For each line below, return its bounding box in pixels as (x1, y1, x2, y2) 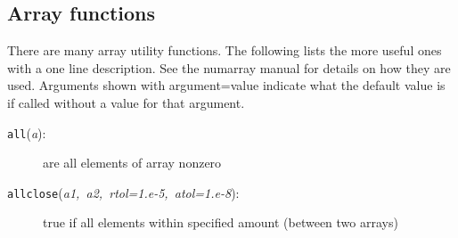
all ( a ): (7, 123, 46, 142)
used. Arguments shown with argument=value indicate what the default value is (7, 76, 446, 94)
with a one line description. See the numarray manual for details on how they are (7, 58, 451, 77)
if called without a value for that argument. (7, 93, 245, 111)
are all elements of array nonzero (43, 153, 222, 172)
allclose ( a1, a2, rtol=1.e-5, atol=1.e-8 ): (7, 183, 240, 201)
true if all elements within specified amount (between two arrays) (43, 213, 398, 232)
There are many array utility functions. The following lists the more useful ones (7, 41, 442, 60)
